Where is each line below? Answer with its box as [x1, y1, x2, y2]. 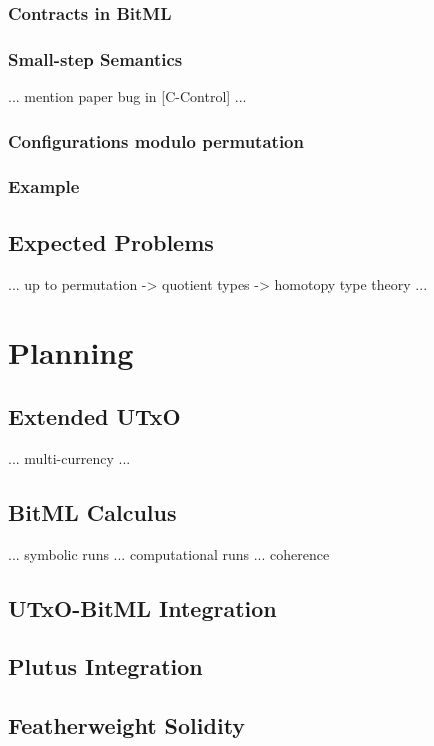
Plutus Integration [8, 651, 203, 682]
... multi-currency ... [8, 447, 131, 468]
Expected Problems [8, 226, 214, 257]
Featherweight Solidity [8, 710, 246, 741]
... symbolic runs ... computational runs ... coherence [8, 543, 330, 564]
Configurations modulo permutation [8, 128, 304, 153]
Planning [8, 332, 134, 373]
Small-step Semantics [8, 46, 183, 71]
